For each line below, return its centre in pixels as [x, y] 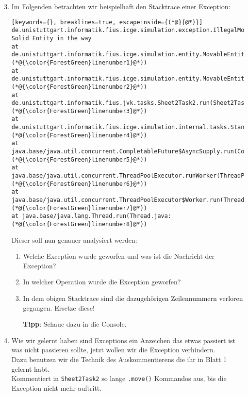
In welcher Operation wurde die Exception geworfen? [102, 282]
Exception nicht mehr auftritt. [57, 388]
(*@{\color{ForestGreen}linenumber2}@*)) [79, 87]
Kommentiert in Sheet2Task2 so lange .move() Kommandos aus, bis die [119, 378]
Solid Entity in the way [51, 38]
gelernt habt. [31, 369]
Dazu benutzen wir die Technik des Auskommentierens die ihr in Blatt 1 [119, 359]
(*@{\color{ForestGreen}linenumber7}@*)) [79, 208]
